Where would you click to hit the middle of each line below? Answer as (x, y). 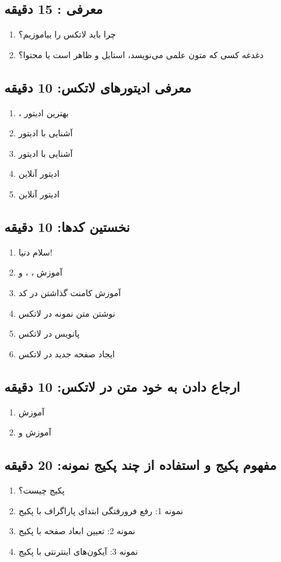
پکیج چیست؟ (41, 490)
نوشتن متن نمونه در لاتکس (67, 313)
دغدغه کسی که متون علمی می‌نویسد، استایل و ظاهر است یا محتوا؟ (141, 54)
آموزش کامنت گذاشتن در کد (69, 292)
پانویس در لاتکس (49, 333)
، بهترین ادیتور (44, 112)
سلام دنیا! (35, 252)
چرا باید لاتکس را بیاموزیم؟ (67, 34)
